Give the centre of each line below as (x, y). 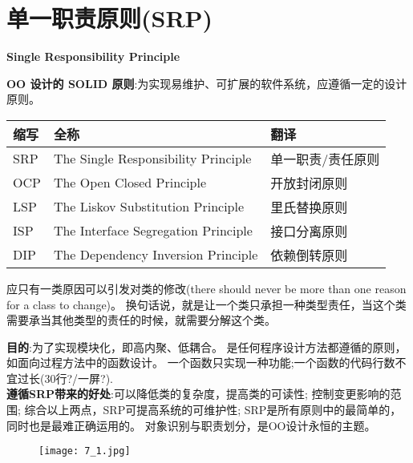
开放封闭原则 (309, 183)
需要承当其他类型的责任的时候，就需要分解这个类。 (141, 320)
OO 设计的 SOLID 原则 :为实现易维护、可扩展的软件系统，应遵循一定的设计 (207, 83)
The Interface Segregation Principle (153, 231)
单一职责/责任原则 (325, 159)
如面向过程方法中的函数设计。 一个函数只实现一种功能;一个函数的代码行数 (201, 362)
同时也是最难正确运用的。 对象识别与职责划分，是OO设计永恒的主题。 (191, 425)
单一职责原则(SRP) (110, 18)
